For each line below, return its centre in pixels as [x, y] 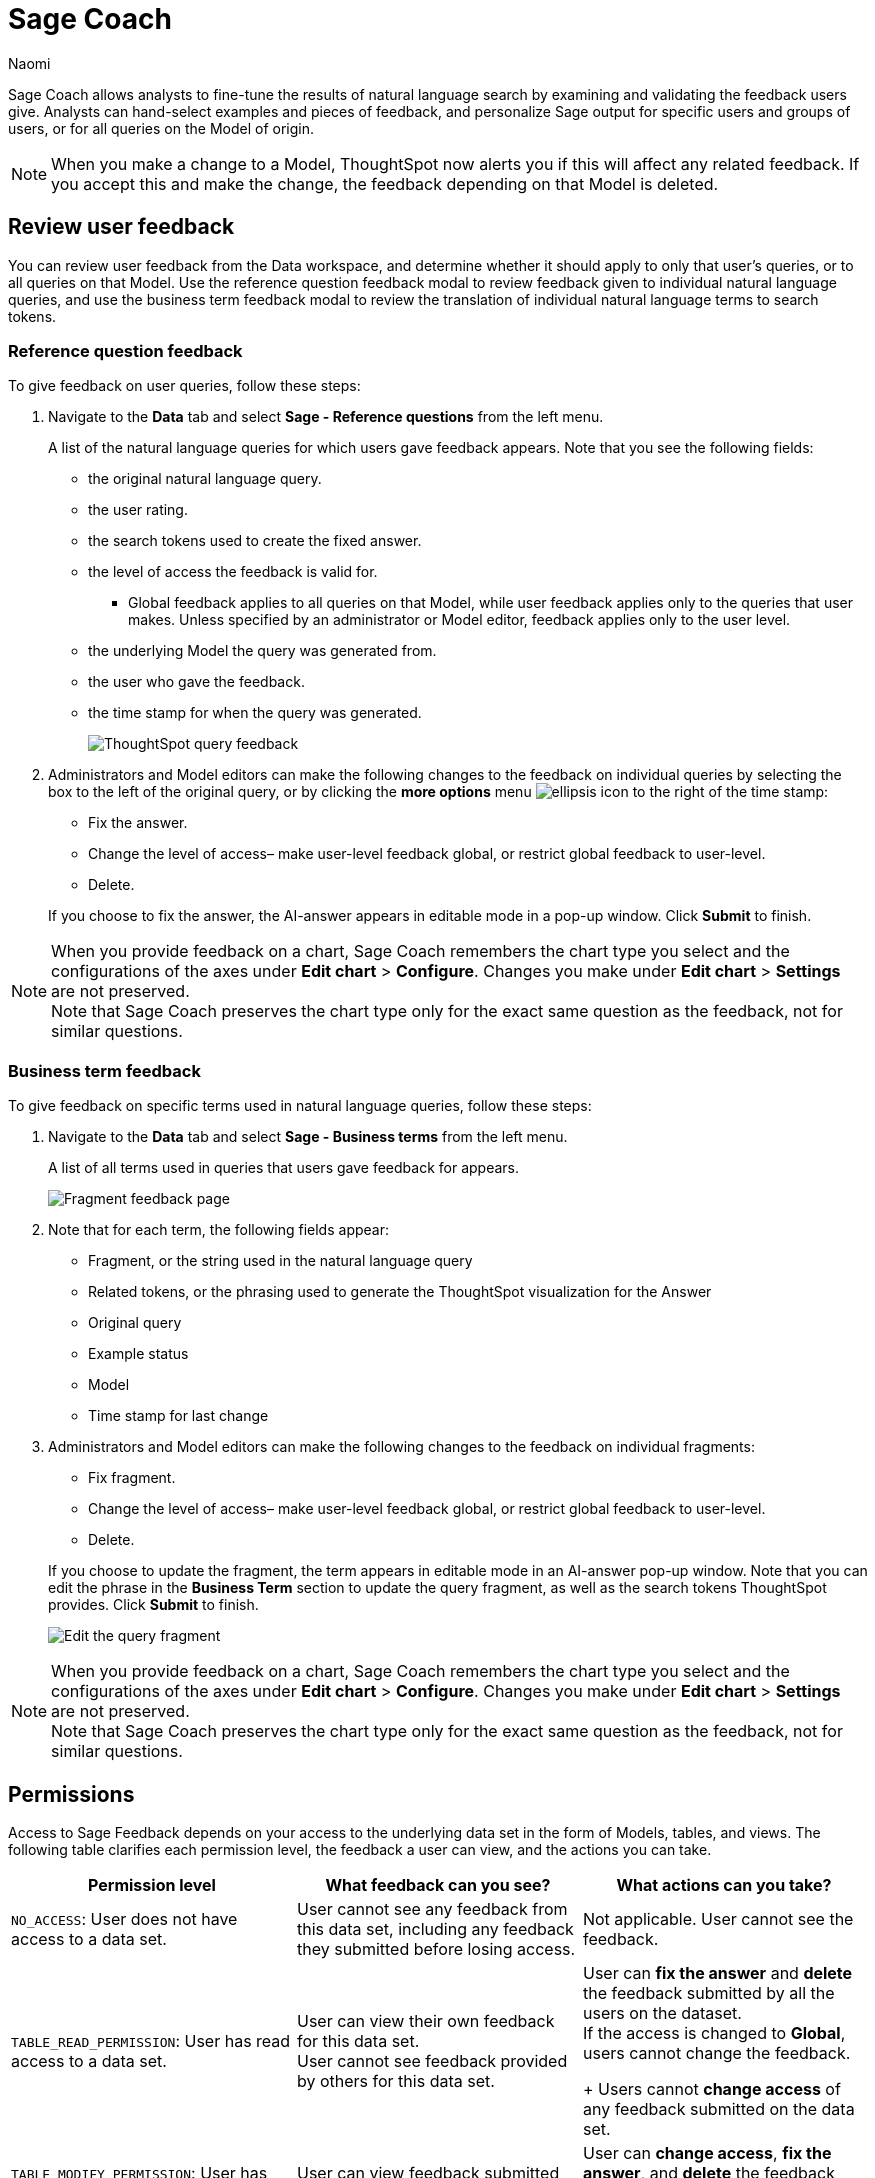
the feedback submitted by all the [708, 1992]
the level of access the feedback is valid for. [233, 572]
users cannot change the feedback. [716, 2052]
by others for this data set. [395, 2080]
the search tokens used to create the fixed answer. [255, 541]
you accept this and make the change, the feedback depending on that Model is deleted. [385, 183]
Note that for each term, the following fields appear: [218, 1230]
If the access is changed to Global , [714, 2032]
